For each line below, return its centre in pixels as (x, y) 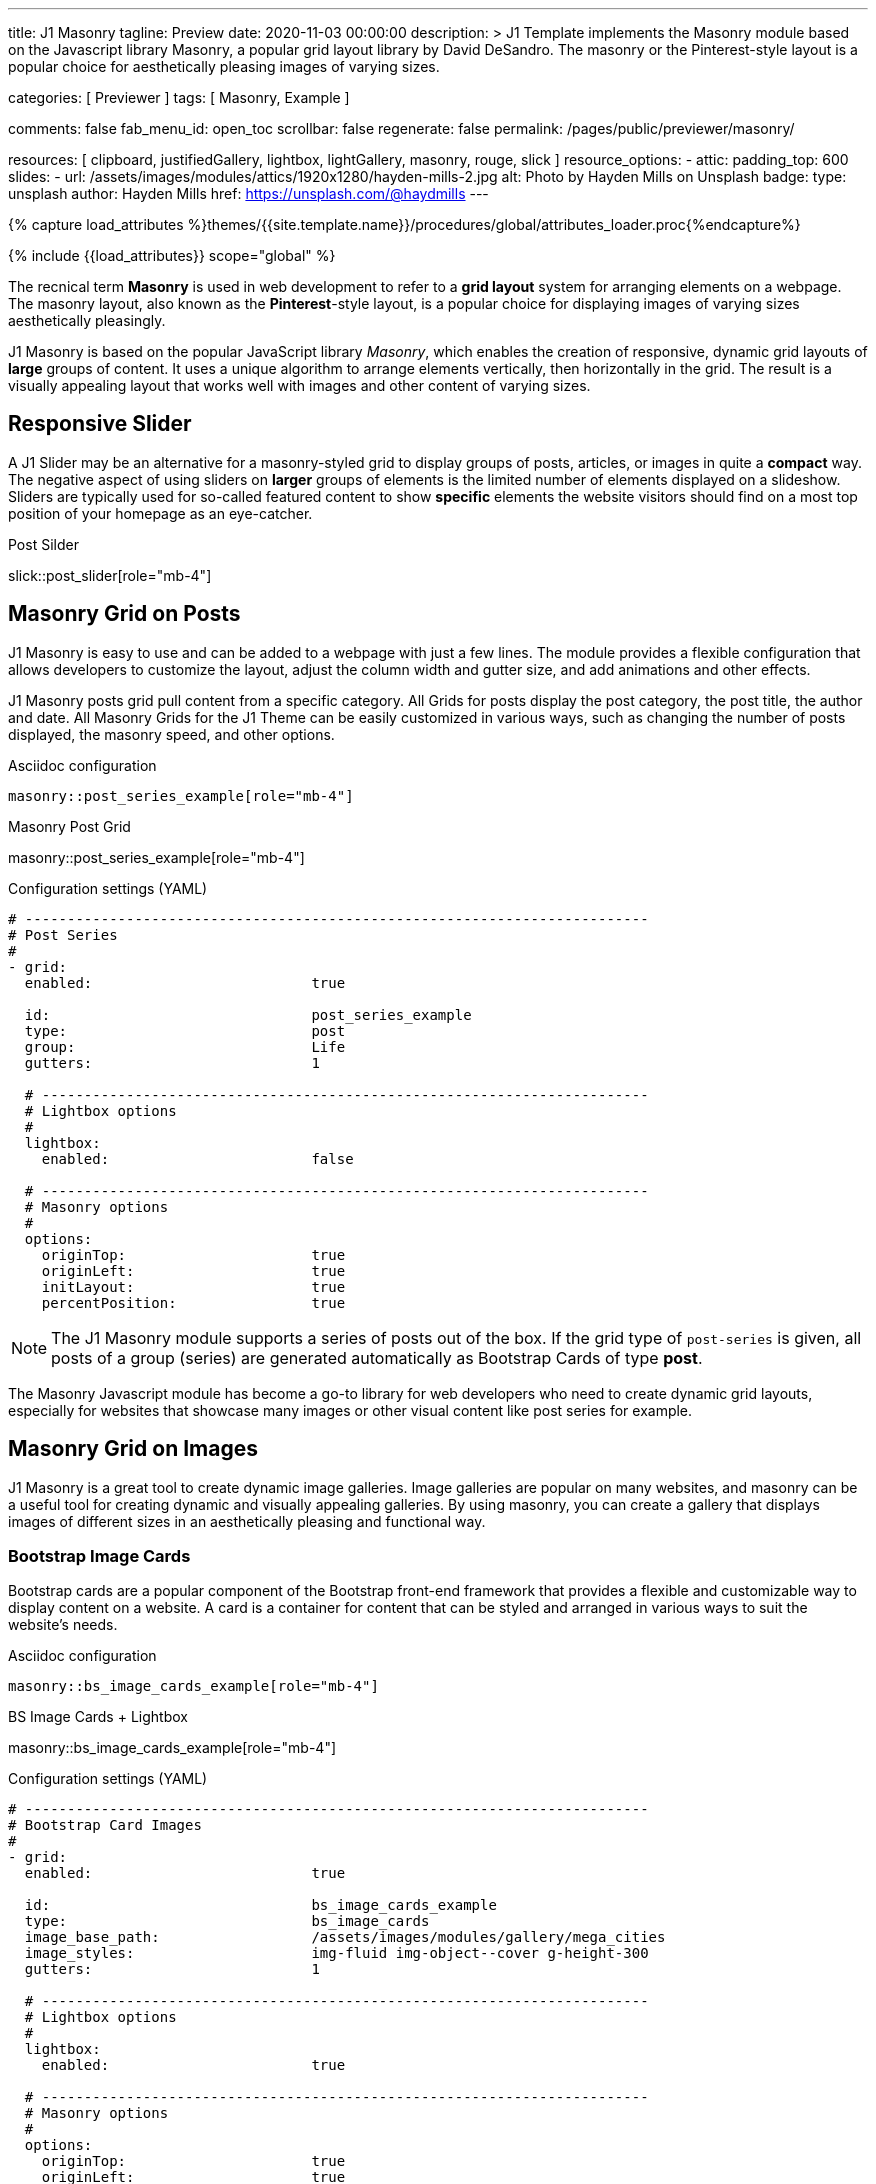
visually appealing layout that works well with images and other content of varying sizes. (299, 385)
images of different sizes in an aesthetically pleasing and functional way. (247, 1521)
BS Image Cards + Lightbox (98, 1717)
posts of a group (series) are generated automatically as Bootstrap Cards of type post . (377, 1357)
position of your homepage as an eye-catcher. (160, 513)
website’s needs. (63, 1625)
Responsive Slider (100, 424)
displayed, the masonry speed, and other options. (171, 734)
